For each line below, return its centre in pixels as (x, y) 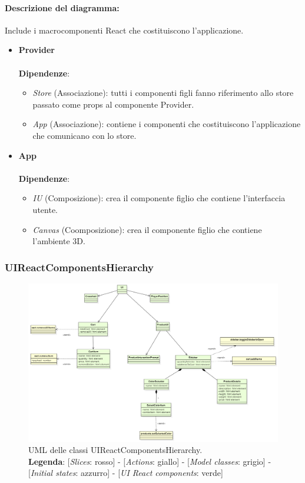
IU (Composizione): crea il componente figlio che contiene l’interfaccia (159, 198)
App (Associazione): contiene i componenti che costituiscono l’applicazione (167, 124)
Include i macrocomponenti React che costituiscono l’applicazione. (124, 30)
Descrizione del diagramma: (62, 7)
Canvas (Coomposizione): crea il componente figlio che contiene (147, 229)
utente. (45, 209)
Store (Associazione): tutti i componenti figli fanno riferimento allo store (163, 93)
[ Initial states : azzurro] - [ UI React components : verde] (126, 473)
